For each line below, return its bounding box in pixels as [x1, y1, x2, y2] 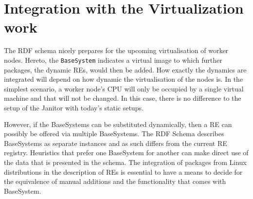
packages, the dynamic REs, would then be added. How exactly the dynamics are [4, 64, 247, 74]
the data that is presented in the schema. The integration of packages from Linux [4, 157, 247, 167]
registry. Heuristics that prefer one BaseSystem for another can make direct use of [4, 147, 249, 158]
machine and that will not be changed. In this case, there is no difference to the [4, 93, 241, 103]
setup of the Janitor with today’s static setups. [4, 102, 144, 112]
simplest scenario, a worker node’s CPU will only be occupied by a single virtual [4, 83, 244, 93]
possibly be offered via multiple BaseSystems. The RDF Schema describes [4, 128, 224, 139]
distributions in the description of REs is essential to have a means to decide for [4, 166, 243, 177]
